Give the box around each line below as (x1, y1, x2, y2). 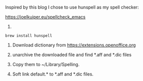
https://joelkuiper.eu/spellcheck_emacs (5, 14, 86, 19)
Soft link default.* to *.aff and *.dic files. (12, 71, 94, 77)
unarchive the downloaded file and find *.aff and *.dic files (12, 52, 132, 57)
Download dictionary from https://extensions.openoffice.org (12, 42, 136, 48)
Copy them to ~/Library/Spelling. (12, 61, 80, 67)
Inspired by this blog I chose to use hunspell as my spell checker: (5, 4, 139, 10)
